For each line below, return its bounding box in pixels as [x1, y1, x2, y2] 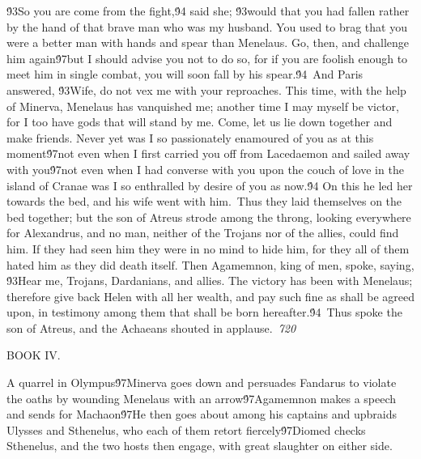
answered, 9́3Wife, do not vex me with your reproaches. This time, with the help [6, 81, 406, 98]
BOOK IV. [6, 346, 61, 363]
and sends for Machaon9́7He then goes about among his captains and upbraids [6, 406, 398, 423]
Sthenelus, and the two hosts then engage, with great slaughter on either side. [6, 437, 393, 454]
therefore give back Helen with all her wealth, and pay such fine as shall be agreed [6, 287, 415, 304]
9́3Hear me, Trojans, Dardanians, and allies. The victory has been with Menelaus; [6, 272, 413, 289]
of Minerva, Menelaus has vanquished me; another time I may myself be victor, [6, 97, 399, 114]
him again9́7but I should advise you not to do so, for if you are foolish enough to [6, 49, 408, 66]
